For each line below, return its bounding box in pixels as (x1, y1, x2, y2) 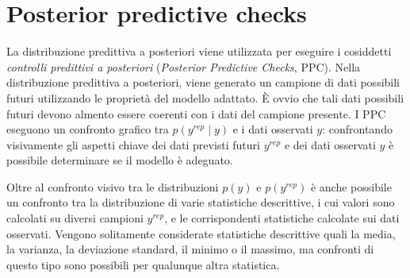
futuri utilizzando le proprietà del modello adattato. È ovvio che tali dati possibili (6, 89, 404, 106)
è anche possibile (310, 178, 392, 195)
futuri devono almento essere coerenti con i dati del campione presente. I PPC (6, 105, 386, 122)
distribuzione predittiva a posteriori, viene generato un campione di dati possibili (6, 74, 400, 91)
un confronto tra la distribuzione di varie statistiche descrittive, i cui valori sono (6, 194, 395, 210)
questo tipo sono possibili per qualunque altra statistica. (6, 256, 280, 272)
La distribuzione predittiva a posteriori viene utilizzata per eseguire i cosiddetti (6, 43, 392, 60)
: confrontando (322, 121, 393, 137)
